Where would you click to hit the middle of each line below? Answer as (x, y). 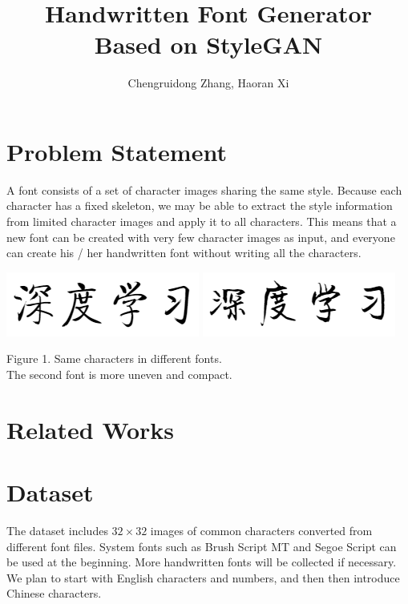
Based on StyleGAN (208, 44)
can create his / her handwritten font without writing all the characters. (184, 253)
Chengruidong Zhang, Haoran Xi (208, 83)
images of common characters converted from (261, 531)
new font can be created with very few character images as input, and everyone (201, 237)
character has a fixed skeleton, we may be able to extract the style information (200, 205)
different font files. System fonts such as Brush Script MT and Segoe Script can (202, 546)
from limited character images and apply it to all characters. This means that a (202, 221)
